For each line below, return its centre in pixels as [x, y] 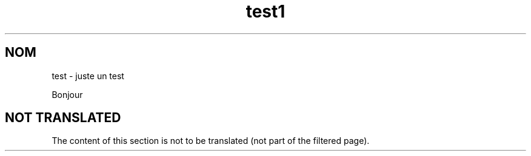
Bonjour [67, 94]
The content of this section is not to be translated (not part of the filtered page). [211, 141]
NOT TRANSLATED [63, 118]
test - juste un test [88, 76]
